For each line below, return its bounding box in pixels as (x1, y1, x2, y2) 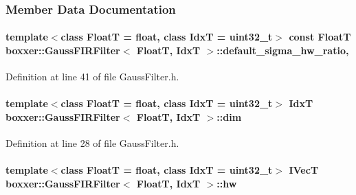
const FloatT (289, 30, 351, 44)
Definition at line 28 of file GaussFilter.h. (5, 136, 179, 150)
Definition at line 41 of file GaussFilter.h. (5, 69, 179, 84)
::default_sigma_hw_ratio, (216, 43, 349, 58)
